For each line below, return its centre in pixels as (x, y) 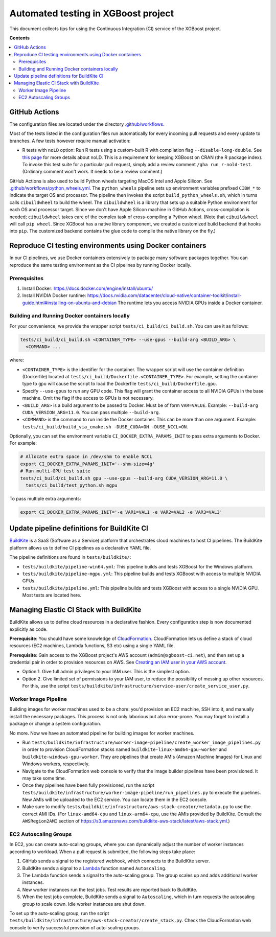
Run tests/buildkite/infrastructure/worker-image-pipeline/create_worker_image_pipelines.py (141, 742)
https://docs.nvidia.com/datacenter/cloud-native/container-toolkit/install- (165, 295)
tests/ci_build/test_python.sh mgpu (72, 485)
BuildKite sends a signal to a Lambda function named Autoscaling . (94, 868)
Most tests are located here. (52, 595)
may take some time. (44, 778)
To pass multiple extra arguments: (45, 498)
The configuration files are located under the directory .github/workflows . (87, 124)
